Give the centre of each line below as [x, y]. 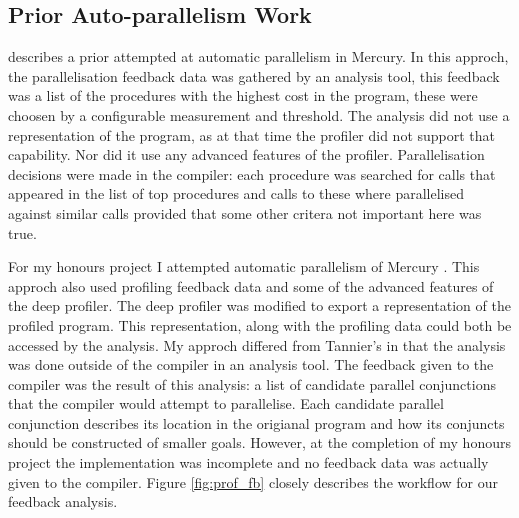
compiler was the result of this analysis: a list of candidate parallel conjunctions [252, 383]
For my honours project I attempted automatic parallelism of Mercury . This [244, 266]
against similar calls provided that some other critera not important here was [245, 212]
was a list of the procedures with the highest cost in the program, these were [243, 95]
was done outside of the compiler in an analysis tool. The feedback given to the [251, 364]
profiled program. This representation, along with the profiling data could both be [260, 324]
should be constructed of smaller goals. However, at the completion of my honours [259, 442]
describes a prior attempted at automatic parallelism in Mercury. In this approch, [258, 56]
